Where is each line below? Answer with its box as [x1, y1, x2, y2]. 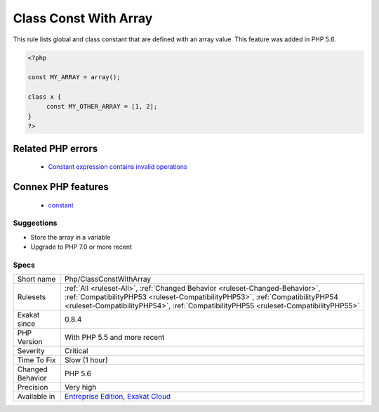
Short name [17, 274, 56, 284]
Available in [17, 392, 55, 401]
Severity [17, 346, 45, 356]
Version [17, 337, 43, 347]
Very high [64, 383, 97, 392]
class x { [27, 93, 62, 101]
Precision [17, 383, 48, 392]
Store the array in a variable [30, 233, 111, 241]
